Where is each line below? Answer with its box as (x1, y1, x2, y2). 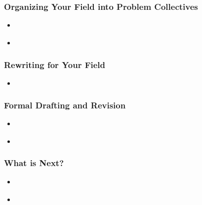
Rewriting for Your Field (4, 58, 106, 70)
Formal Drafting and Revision (4, 99, 126, 111)
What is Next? (4, 157, 64, 169)
